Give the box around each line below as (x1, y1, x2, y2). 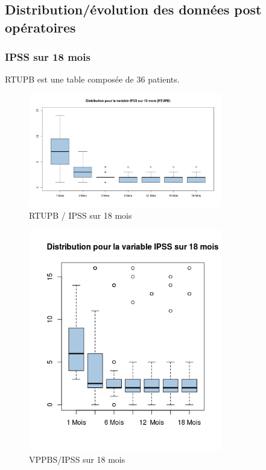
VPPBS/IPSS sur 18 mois (29, 453, 125, 466)
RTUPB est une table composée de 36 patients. (5, 73, 180, 86)
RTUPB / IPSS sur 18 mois (29, 209, 132, 222)
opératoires (5, 17, 76, 36)
